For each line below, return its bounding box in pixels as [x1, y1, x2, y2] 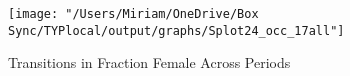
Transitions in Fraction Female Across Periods [8, 52, 291, 73]
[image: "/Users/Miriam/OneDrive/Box [8, 7, 259, 21]
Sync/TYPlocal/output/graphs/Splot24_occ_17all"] [8, 23, 345, 38]
